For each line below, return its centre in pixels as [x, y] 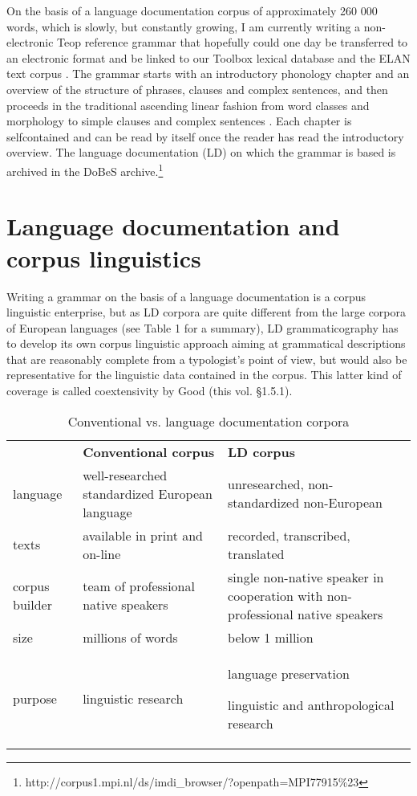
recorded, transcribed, [289, 535]
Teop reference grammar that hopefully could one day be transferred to [233, 42]
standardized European [148, 493]
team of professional [139, 586]
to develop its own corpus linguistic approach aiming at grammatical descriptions [206, 343]
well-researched [125, 475]
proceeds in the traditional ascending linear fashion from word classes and [188, 105]
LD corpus [262, 451]
